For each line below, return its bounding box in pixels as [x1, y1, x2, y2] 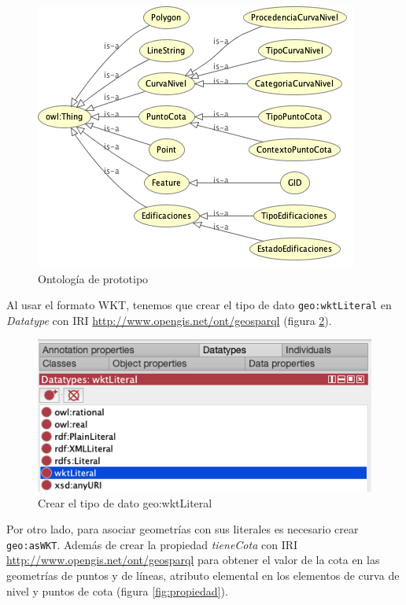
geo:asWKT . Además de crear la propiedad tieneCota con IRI [6, 536, 298, 552]
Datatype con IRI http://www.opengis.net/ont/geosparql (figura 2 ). [6, 312, 332, 328]
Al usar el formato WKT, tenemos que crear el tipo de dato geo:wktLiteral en [6, 297, 392, 313]
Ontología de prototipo [38, 270, 149, 286]
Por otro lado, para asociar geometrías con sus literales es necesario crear [6, 521, 359, 537]
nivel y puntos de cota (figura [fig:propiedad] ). [6, 582, 228, 599]
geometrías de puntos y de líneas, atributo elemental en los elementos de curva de [6, 567, 400, 584]
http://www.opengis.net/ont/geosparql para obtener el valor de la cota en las [6, 552, 380, 568]
